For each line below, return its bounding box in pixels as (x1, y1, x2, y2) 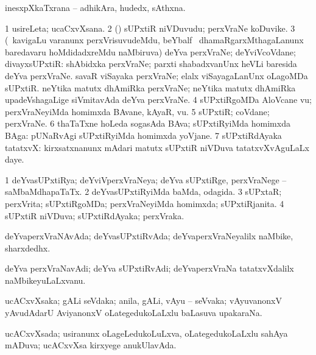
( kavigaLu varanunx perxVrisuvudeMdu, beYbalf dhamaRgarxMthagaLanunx (5, 33, 304, 46)
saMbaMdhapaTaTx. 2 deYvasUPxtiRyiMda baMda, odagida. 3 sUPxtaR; (5, 185, 282, 198)
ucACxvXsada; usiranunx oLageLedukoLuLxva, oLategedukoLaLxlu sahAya (5, 326, 288, 339)
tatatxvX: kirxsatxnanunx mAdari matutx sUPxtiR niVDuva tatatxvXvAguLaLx (5, 141, 309, 153)
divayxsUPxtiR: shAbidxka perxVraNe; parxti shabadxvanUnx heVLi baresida (5, 57, 297, 70)
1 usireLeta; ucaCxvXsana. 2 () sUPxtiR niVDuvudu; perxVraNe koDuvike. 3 (5, 21, 295, 34)
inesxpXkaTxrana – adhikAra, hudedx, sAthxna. (5, 1, 186, 13)
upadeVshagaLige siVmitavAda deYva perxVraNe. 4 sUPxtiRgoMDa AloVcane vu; (5, 93, 312, 106)
